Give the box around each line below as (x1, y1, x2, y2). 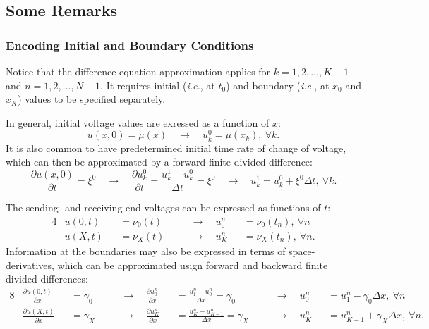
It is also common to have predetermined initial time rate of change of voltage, (6, 140, 346, 155)
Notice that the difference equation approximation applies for (6, 64, 271, 78)
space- (289, 244, 315, 259)
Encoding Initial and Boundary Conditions (6, 36, 254, 54)
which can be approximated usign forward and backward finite (57, 257, 328, 272)
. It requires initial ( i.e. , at (100, 77, 215, 92)
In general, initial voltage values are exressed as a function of (6, 115, 270, 130)
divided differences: (6, 271, 88, 286)
